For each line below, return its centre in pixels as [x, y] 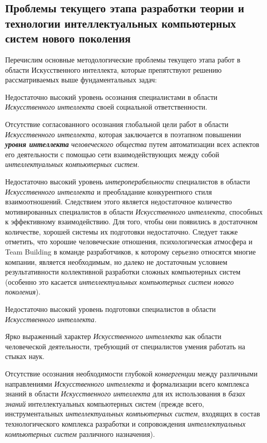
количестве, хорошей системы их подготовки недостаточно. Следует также [121, 231]
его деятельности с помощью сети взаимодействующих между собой [112, 154]
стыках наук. [25, 356]
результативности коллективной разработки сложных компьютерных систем [123, 272]
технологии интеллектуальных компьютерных [121, 23]
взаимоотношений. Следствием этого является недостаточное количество [119, 202]
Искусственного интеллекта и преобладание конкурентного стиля [109, 191]
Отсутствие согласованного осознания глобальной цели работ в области [117, 124]
